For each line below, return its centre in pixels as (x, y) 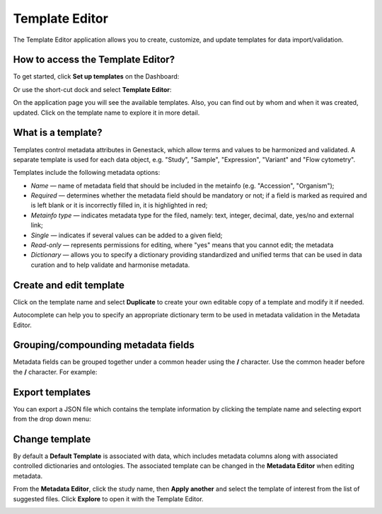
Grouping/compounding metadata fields (104, 345)
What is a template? (58, 133)
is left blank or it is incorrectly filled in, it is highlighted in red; (119, 205)
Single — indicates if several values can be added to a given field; (127, 235)
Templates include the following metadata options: (87, 173)
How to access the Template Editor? (94, 60)
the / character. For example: (55, 372)
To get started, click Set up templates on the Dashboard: (96, 76)
